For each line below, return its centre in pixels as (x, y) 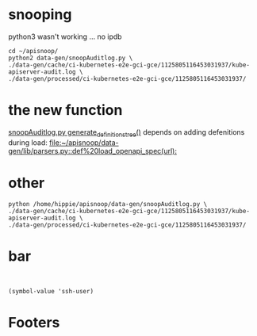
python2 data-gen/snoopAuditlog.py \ (71, 58)
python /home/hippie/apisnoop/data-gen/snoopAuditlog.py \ (108, 204)
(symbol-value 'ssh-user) (51, 291)
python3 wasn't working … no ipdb (65, 36)
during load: (28, 142)
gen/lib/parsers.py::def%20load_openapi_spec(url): (92, 151)
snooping (40, 15)
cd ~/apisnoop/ (33, 51)
